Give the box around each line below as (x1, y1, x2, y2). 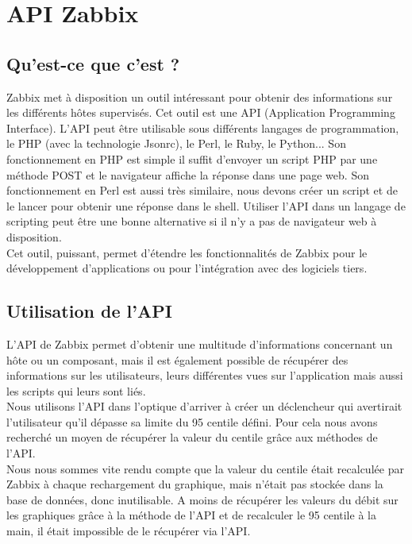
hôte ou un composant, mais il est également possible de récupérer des (6, 351, 348, 368)
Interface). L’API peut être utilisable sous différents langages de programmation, (6, 119, 399, 136)
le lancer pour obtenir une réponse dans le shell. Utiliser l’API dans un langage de (6, 197, 406, 214)
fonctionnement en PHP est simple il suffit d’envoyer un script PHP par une (6, 150, 378, 167)
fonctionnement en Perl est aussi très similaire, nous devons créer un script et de (6, 182, 398, 199)
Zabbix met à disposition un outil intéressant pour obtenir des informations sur (6, 88, 393, 105)
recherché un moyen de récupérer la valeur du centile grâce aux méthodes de (6, 429, 378, 446)
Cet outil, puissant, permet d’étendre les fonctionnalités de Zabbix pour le (6, 244, 368, 260)
